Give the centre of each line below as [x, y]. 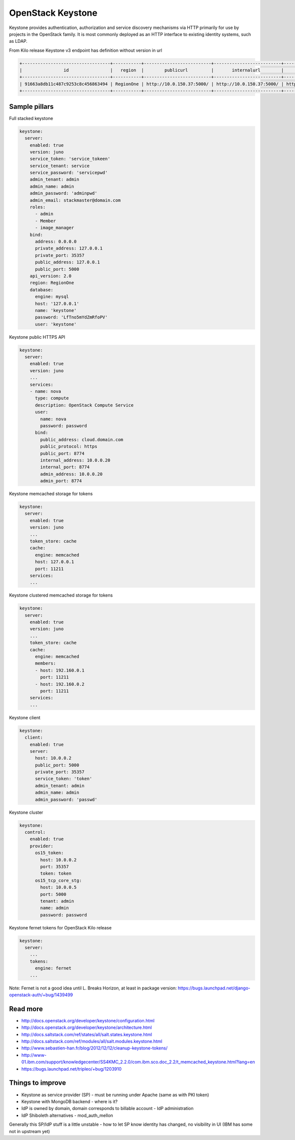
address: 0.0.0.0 [56, 241]
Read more [26, 1009]
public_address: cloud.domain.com [82, 440]
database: [42, 290]
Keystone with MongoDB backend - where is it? [70, 1101]
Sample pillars [31, 107]
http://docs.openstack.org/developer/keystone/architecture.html [87, 1028]
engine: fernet [53, 968]
